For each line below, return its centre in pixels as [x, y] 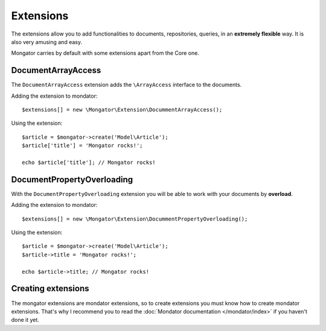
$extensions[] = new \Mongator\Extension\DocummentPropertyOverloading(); [135, 219]
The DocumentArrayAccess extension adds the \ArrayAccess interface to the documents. [126, 85]
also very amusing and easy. [47, 42]
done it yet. [25, 320]
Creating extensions [50, 288]
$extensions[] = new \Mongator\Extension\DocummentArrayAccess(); [122, 110]
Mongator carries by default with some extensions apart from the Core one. [105, 53]
